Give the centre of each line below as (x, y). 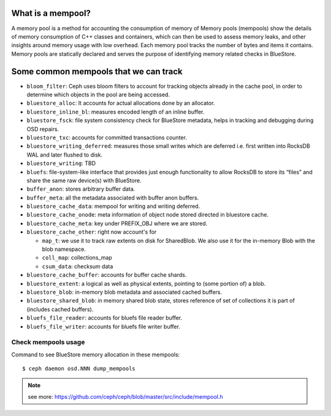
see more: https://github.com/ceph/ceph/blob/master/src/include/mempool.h (125, 396)
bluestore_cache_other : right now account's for (92, 232)
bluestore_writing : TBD (61, 163)
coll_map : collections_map (77, 258)
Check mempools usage (48, 342)
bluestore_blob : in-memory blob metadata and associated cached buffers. (124, 292)
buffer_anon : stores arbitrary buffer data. (81, 189)
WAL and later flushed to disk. (65, 155)
